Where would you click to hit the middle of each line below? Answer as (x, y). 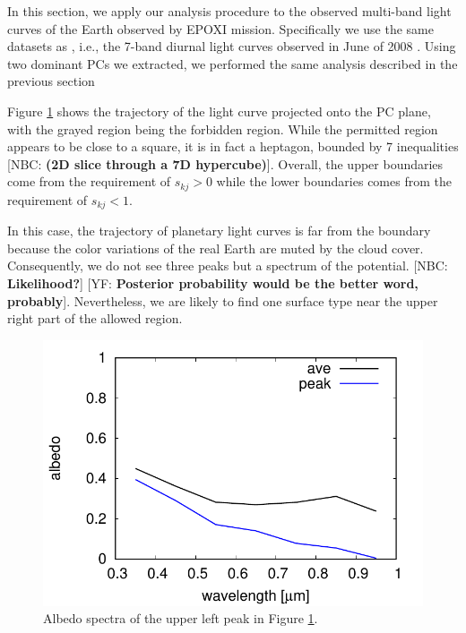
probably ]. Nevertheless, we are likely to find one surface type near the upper (223, 300)
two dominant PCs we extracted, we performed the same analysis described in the (233, 63)
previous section (51, 81)
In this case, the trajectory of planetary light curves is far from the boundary (219, 231)
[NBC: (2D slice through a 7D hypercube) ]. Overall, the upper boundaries (225, 163)
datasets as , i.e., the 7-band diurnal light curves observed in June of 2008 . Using (232, 46)
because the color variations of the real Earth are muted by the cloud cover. (216, 248)
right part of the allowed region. (95, 318)
